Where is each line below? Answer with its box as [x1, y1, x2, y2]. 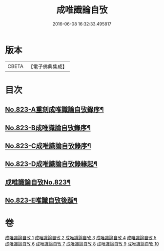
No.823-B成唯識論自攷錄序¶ [5, 123, 91, 132]
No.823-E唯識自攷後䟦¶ [5, 196, 78, 205]
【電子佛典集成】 [28, 63, 67, 70]
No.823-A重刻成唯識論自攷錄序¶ [5, 106, 104, 114]
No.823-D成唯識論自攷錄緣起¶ [5, 160, 98, 168]
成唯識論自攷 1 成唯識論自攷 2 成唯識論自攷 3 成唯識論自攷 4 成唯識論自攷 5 [5, 235, 157, 241]
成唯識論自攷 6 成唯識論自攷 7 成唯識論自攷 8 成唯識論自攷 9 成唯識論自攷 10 [5, 241, 159, 247]
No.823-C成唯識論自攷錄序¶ [5, 142, 91, 150]
